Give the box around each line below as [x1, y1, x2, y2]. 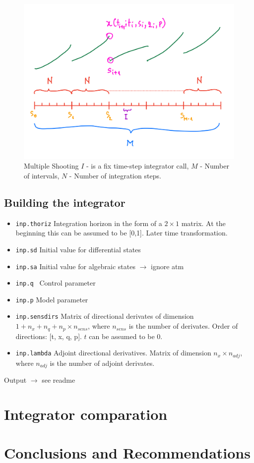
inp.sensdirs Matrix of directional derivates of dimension [15, 311, 194, 321]
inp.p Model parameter [15, 294, 88, 304]
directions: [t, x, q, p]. [15, 331, 82, 341]
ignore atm [150, 261, 184, 271]
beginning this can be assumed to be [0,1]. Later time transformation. [15, 228, 228, 238]
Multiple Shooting [24, 161, 79, 171]
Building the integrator [4, 194, 126, 210]
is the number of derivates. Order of [128, 321, 238, 331]
